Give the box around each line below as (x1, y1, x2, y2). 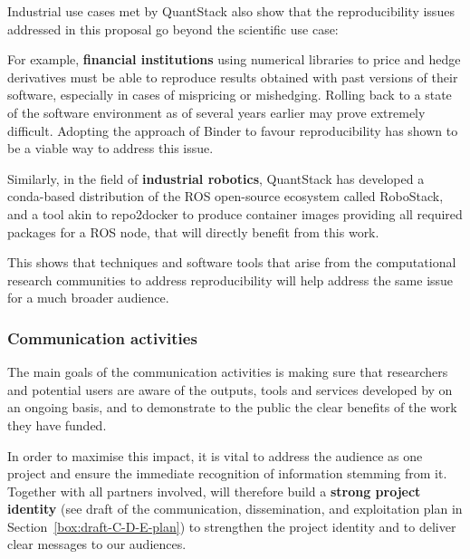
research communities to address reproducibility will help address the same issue (7, 270, 454, 289)
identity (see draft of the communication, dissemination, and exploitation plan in (7, 499, 463, 518)
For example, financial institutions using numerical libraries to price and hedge (7, 50, 461, 69)
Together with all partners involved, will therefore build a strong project (7, 481, 421, 500)
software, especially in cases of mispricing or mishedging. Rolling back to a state (7, 85, 452, 104)
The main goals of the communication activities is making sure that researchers (7, 362, 448, 381)
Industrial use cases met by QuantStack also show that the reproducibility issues (7, 2, 455, 20)
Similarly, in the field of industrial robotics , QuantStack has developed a (7, 169, 425, 188)
